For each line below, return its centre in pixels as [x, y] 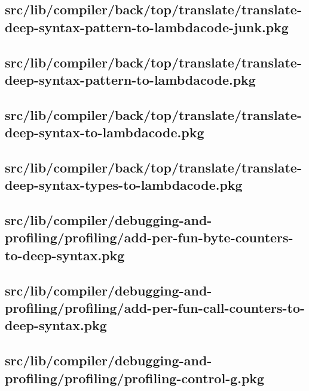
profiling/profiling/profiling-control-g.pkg [135, 378]
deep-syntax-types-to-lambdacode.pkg [124, 185]
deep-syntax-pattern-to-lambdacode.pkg [130, 79]
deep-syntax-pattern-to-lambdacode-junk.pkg [147, 27]
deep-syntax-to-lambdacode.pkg [105, 132]
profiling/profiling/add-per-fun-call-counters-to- [155, 308]
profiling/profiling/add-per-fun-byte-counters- [149, 237]
